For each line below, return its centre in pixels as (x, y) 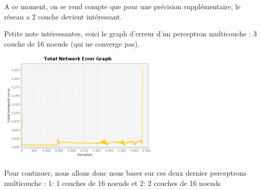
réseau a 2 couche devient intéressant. (63, 16)
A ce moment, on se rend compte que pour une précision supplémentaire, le (122, 6)
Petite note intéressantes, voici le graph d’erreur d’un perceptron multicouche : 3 (130, 34)
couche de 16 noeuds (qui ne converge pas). (72, 43)
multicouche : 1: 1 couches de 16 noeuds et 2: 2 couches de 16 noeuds (113, 183)
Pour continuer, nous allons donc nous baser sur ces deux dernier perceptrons (125, 172)
